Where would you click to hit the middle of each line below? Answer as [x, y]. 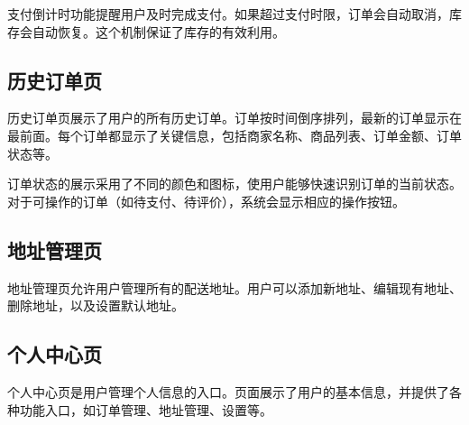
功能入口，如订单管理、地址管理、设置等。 [146, 409]
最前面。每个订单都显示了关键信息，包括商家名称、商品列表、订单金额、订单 [234, 135]
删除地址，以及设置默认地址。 [96, 305]
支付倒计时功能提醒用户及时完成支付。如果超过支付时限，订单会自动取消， [228, 14]
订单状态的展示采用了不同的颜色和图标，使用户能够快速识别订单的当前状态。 [234, 184]
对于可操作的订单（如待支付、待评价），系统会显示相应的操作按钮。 [206, 201]
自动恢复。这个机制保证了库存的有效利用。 [158, 31]
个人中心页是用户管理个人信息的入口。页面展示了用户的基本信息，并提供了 [228, 391]
